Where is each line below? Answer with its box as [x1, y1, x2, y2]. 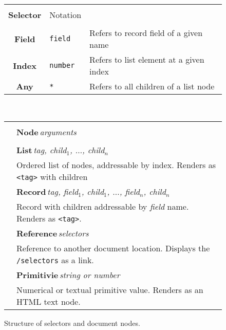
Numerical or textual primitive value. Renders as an [16, 283, 203, 296]
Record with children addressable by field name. [16, 200, 189, 212]
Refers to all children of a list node [89, 80, 215, 92]
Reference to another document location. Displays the [16, 242, 210, 254]
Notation [49, 9, 82, 21]
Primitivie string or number [16, 268, 120, 281]
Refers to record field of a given [89, 27, 203, 39]
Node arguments [16, 125, 77, 138]
